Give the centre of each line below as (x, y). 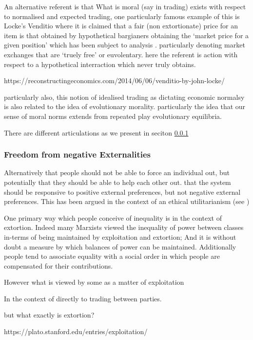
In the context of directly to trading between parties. (83, 298)
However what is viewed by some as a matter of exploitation (94, 282)
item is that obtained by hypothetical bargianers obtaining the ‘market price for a (126, 35)
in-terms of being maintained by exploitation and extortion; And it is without (120, 237)
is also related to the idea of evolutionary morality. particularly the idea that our (125, 106)
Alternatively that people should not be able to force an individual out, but (117, 172)
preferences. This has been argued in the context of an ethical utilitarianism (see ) (127, 201)
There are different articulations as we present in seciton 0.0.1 (96, 132)
